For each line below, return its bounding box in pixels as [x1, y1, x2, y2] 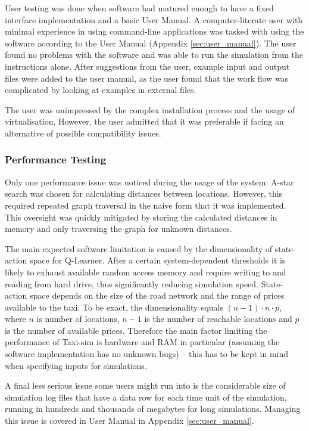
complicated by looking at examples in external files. [5, 83, 196, 96]
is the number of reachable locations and [144, 312, 292, 325]
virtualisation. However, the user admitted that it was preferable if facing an [5, 115, 284, 128]
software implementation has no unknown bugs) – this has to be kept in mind [5, 348, 289, 360]
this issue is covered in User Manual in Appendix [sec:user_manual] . [5, 414, 254, 427]
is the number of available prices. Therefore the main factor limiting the [5, 324, 267, 336]
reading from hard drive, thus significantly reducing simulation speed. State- [5, 277, 283, 290]
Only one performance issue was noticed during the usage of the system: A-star [5, 175, 294, 188]
